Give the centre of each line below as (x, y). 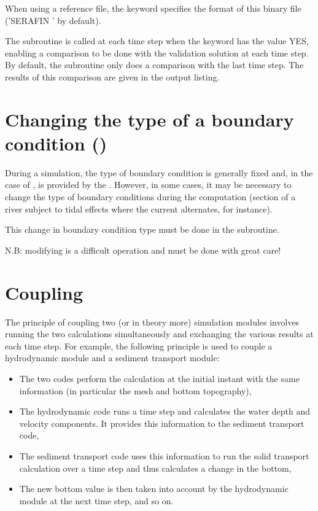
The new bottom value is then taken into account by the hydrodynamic (154, 489)
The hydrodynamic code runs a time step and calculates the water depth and (165, 411)
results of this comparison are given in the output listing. (112, 76)
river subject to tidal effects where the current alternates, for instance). (139, 209)
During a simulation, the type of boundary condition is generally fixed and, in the (159, 172)
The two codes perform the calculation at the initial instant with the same (159, 378)
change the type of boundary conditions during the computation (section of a (150, 197)
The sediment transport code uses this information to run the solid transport (164, 455)
